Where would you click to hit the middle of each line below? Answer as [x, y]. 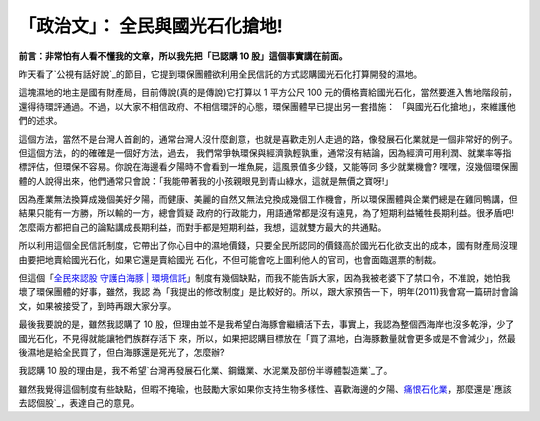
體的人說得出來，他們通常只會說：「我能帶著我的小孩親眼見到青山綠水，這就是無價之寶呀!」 [206, 181]
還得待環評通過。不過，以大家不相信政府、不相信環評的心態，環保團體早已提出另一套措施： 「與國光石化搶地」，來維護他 [267, 106]
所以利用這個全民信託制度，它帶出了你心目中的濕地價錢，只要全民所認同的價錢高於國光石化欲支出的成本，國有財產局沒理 [268, 246]
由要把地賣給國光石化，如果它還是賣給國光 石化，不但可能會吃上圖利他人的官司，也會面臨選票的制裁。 [230, 259]
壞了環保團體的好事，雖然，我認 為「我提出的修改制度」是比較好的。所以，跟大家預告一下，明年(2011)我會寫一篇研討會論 [268, 292]
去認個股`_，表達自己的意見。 [79, 403]
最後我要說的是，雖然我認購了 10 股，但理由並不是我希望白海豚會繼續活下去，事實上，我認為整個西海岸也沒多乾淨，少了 [266, 324]
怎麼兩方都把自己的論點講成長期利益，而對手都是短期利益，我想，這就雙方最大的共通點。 [202, 227]
